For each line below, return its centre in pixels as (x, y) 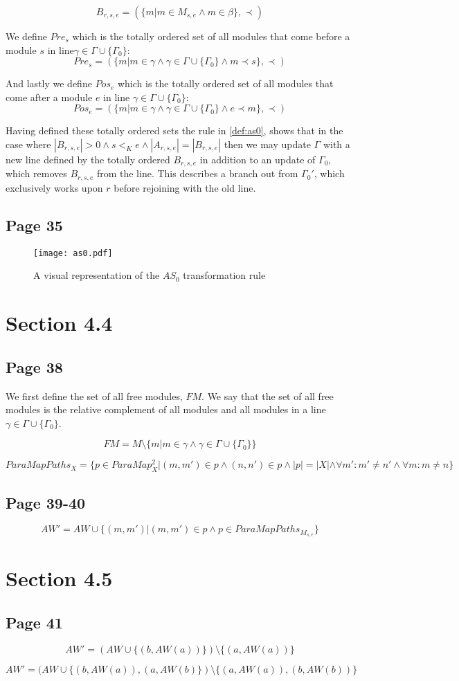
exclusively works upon (54, 187)
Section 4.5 (59, 578)
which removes (36, 173)
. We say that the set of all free (268, 396)
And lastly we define (49, 83)
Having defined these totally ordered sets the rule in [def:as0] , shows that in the (174, 130)
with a (336, 144)
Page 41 (34, 622)
